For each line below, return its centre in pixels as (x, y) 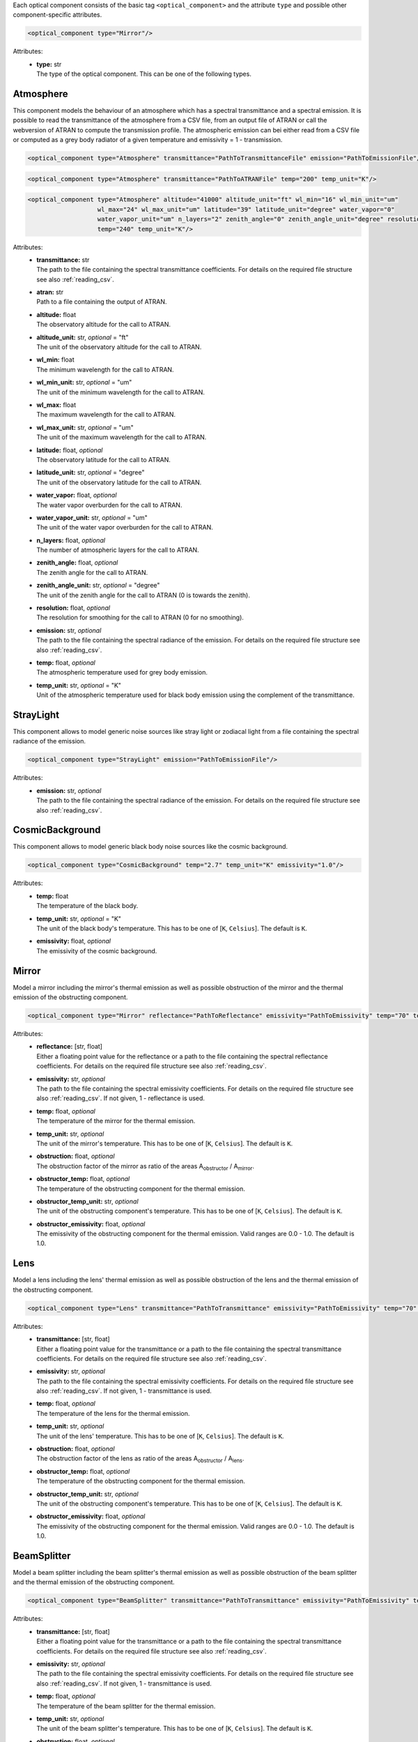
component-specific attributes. (57, 15)
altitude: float (56, 314)
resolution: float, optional (73, 608)
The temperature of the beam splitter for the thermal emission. (126, 1706)
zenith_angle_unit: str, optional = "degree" (98, 585)
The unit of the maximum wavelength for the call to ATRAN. (122, 437)
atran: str (50, 292)
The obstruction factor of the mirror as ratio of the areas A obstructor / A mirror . (145, 1167)
